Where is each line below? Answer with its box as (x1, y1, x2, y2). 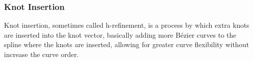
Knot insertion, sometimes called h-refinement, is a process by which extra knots (4, 20, 250, 30)
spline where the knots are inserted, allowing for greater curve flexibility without (4, 39, 249, 50)
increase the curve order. (4, 49, 79, 59)
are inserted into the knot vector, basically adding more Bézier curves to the (4, 29, 237, 40)
